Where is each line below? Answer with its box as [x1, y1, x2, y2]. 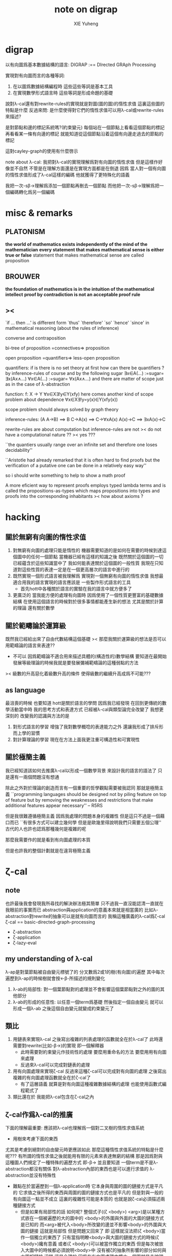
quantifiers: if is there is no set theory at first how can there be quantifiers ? [5, 365, 165, 371]
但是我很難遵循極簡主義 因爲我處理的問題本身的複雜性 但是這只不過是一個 [5, 813, 160, 819]
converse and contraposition [5, 335, 66, 341]
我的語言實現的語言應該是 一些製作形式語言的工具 [26, 579, 131, 585]
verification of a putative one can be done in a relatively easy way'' [5, 463, 147, 469]
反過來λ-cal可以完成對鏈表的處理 [20, 1062, 90, 1068]
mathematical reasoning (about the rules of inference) [5, 325, 119, 331]
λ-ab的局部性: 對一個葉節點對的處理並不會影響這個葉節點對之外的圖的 [12, 986, 160, 992]
